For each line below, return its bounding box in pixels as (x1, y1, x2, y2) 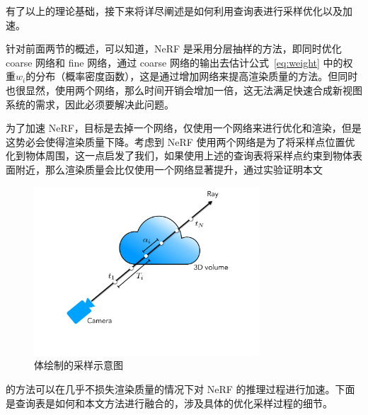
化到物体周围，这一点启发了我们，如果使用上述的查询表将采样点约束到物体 (6, 148, 352, 163)
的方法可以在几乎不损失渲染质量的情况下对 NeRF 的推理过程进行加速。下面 (6, 381, 355, 396)
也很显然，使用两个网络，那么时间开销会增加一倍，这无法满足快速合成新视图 (6, 82, 362, 97)
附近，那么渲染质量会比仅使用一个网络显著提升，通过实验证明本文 (15, 161, 323, 176)
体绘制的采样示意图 (34, 358, 123, 373)
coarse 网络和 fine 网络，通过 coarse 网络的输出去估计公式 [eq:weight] (6, 55, 320, 69)
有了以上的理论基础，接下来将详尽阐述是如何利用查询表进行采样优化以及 (6, 4, 343, 18)
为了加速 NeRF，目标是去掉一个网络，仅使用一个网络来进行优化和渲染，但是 (6, 120, 362, 135)
